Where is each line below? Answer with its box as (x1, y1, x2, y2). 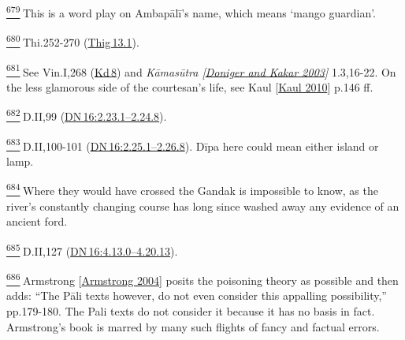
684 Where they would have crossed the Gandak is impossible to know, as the (6, 180, 378, 199)
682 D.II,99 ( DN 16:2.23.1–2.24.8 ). (6, 106, 167, 124)
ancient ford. (6, 213, 68, 230)
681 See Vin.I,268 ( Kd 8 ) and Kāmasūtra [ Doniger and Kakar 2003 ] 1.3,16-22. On (6, 61, 396, 80)
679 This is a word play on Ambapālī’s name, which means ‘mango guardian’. (6, 2, 376, 21)
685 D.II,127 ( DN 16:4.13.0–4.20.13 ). (6, 240, 178, 259)
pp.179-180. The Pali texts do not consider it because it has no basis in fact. (6, 302, 375, 319)
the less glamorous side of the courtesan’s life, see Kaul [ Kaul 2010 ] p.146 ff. (6, 78, 373, 95)
